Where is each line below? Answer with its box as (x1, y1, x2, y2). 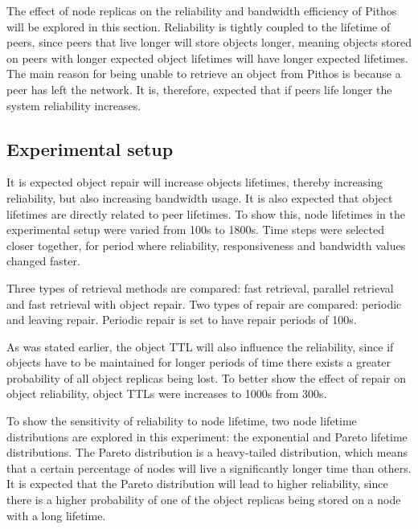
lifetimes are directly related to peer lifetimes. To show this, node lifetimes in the (6, 205, 405, 222)
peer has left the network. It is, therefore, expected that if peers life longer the (6, 80, 392, 97)
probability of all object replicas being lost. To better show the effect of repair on (6, 369, 407, 386)
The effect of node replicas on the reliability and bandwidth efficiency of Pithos (6, 2, 397, 18)
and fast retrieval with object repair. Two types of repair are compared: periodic (6, 295, 402, 312)
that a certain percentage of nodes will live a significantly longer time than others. (6, 459, 412, 476)
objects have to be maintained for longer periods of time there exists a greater (6, 354, 391, 371)
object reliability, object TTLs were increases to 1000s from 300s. (6, 385, 327, 402)
